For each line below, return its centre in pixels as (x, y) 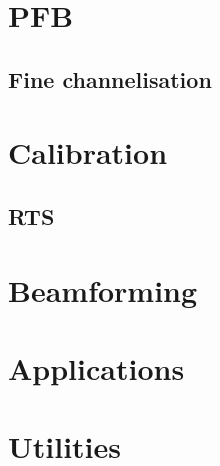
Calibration (88, 152)
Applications (96, 367)
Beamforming (103, 289)
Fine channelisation (110, 78)
